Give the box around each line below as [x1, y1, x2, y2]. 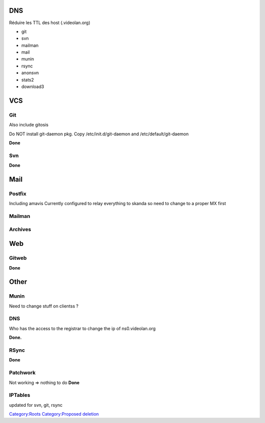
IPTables [9, 392, 30, 398]
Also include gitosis [9, 122, 49, 128]
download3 [21, 84, 44, 90]
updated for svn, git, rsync [9, 402, 63, 408]
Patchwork [9, 369, 36, 376]
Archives [9, 226, 31, 233]
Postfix [9, 190, 26, 197]
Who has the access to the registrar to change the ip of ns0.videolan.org [9, 325, 156, 332]
